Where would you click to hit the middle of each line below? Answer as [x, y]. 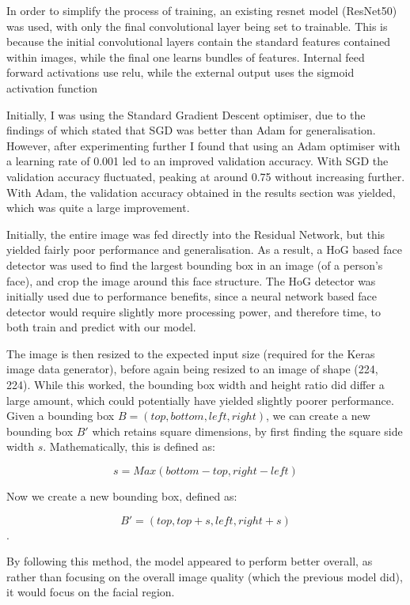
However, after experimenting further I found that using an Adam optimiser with [203, 145]
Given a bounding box [61, 416]
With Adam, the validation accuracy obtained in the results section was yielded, [201, 192]
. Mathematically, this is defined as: [129, 446]
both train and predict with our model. [101, 327]
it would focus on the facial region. [91, 592]
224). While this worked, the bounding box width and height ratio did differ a [196, 385]
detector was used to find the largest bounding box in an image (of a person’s [195, 265]
